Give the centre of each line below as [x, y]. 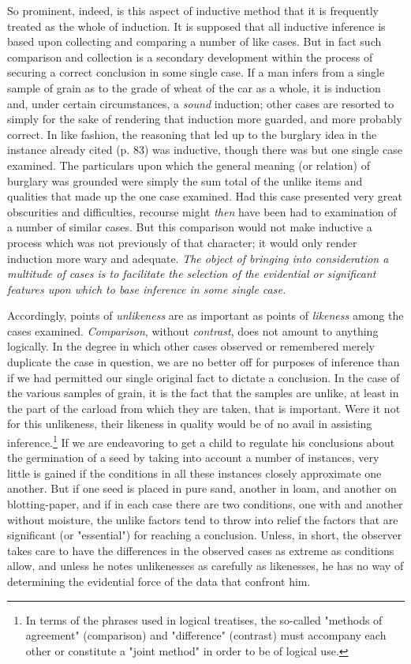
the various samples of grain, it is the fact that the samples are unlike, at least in [203, 393]
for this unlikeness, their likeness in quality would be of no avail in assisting [190, 424]
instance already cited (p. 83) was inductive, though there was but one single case [205, 150]
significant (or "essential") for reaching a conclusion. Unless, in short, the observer [205, 535]
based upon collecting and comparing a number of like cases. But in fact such [194, 41]
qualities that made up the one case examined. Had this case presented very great [205, 196]
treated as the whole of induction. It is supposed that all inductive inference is [196, 26]
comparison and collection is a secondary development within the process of [190, 56]
